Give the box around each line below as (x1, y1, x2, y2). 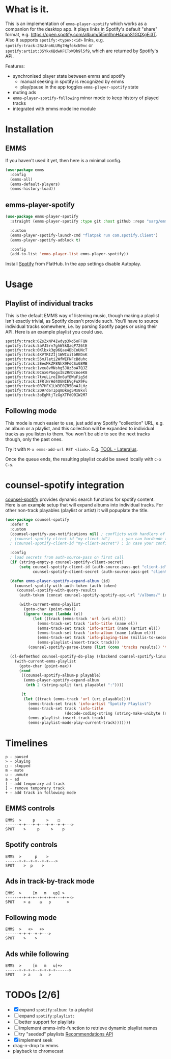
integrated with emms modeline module (12, 105, 96, 112)
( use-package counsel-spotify (5, 517, 70, 522)
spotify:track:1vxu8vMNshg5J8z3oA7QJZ (5, 366, 88, 371)
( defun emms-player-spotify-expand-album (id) (10, 578, 110, 584)
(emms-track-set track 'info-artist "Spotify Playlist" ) (27, 701, 152, 707)
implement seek (19, 1037, 53, 1043)
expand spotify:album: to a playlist (19, 1007, 93, 1013)
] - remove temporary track (5, 786, 65, 791)
